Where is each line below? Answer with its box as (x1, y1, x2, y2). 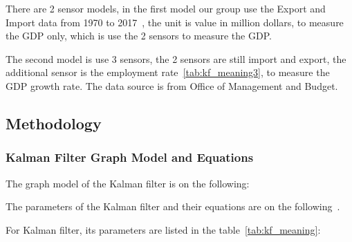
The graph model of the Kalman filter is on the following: (6, 176, 250, 190)
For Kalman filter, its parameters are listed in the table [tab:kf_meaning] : (6, 222, 321, 236)
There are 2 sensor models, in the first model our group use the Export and (6, 1, 326, 15)
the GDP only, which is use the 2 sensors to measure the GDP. (6, 28, 272, 43)
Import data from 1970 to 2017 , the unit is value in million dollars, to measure (6, 15, 344, 29)
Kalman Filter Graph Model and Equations (6, 149, 254, 166)
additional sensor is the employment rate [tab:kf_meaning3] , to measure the (6, 65, 330, 80)
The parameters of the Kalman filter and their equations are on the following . (6, 199, 340, 214)
